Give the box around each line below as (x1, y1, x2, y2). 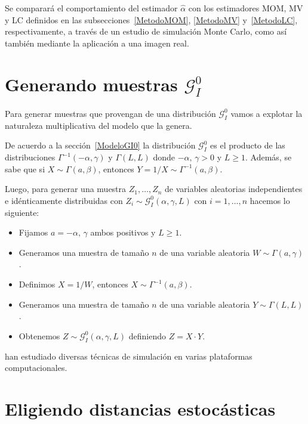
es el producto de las (210, 139, 285, 151)
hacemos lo (250, 194, 290, 206)
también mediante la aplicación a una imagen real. (5, 36, 189, 49)
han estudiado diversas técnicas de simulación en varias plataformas (5, 349, 252, 362)
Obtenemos (19, 329, 60, 342)
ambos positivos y (90, 226, 156, 239)
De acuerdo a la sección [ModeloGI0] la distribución (5, 139, 196, 151)
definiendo (128, 329, 167, 342)
